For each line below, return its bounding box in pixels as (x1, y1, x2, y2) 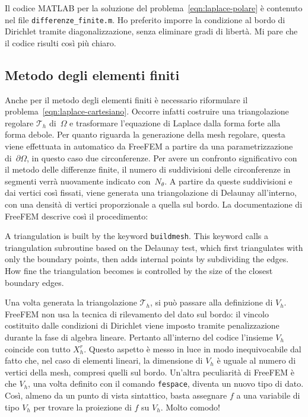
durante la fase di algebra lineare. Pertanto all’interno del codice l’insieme (5, 330, 273, 343)
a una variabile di (236, 389, 300, 402)
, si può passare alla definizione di (150, 296, 273, 308)
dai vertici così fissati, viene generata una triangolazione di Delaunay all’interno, (5, 186, 297, 199)
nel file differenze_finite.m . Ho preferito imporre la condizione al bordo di (5, 13, 285, 26)
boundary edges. (5, 276, 64, 288)
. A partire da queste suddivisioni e (164, 174, 293, 187)
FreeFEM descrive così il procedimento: (5, 209, 148, 222)
